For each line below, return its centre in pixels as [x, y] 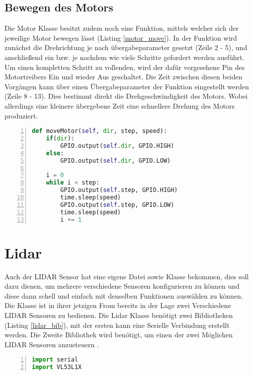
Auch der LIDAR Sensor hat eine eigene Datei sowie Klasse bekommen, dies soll [127, 276]
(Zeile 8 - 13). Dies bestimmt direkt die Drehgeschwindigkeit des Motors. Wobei [126, 96]
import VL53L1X [57, 367]
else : [55, 153]
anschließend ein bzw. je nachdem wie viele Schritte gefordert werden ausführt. [125, 57]
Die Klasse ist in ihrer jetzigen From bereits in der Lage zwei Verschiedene [118, 305]
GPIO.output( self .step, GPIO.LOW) [117, 205]
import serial [55, 360]
